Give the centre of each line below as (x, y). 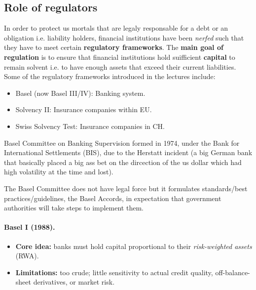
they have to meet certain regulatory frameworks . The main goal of (114, 47)
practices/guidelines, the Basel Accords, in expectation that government (113, 198)
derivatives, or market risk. (74, 282)
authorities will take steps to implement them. (74, 208)
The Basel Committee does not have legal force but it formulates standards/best (126, 188)
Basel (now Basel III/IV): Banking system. (80, 93)
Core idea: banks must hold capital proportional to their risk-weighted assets (134, 246)
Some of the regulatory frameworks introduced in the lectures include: (110, 76)
